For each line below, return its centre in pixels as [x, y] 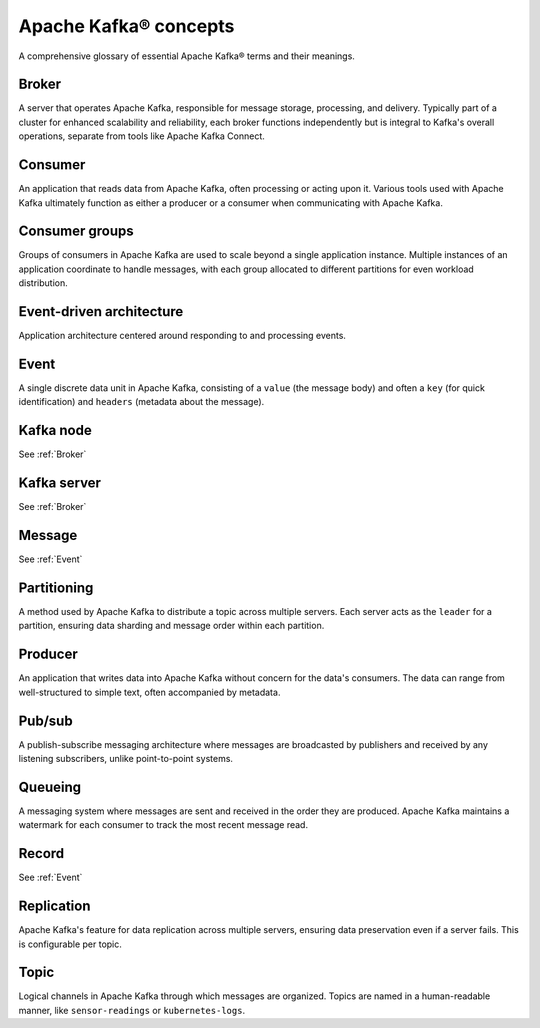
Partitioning [56, 587]
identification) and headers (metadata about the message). [141, 402]
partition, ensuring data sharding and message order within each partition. [171, 626]
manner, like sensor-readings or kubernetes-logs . [131, 1010]
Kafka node [55, 430]
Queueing [50, 786]
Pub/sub [46, 720]
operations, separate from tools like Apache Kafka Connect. [141, 136]
